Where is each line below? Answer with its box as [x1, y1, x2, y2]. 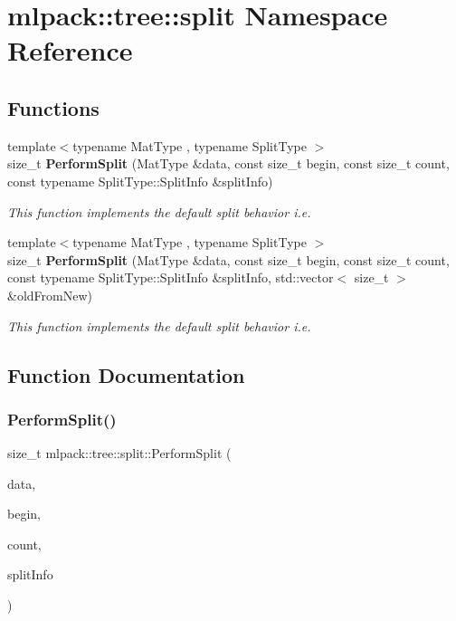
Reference [7, 32, 133, 69]
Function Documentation [7, 360, 245, 388]
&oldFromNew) [7, 285, 92, 304]
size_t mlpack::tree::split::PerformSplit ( [7, 444, 232, 463]
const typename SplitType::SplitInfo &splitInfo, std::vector [7, 268, 334, 287]
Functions [7, 93, 100, 121]
